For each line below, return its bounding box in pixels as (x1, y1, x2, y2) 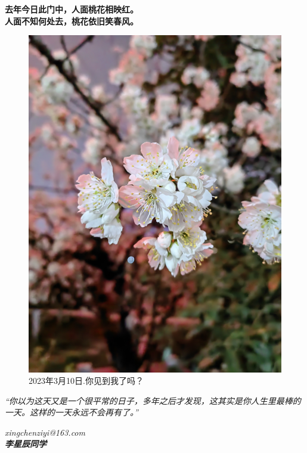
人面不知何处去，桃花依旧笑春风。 (5, 14, 138, 27)
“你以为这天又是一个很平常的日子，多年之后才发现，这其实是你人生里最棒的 (5, 394, 301, 407)
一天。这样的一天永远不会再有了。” (5, 406, 138, 418)
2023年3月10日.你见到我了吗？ (29, 374, 144, 387)
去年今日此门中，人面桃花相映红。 (5, 3, 138, 15)
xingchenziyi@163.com (5, 426, 85, 438)
